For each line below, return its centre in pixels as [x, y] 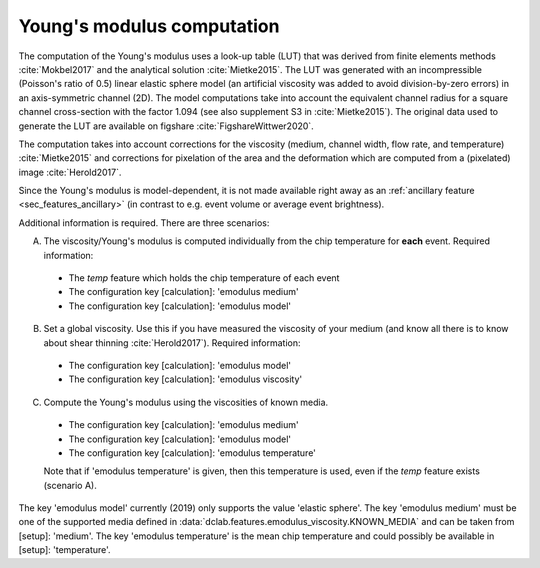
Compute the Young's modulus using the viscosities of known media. [186, 402]
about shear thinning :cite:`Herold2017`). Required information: [172, 342]
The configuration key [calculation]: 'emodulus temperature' [192, 452]
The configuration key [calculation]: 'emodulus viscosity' [185, 379]
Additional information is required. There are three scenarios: [144, 222]
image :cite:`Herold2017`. [70, 172]
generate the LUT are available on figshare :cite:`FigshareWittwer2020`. [166, 126]
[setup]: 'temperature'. [64, 550]
